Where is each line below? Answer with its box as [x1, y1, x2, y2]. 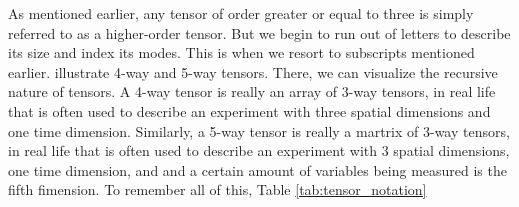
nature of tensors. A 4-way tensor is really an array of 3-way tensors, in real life [8, 81, 496, 102]
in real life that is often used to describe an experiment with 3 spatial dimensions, [8, 140, 510, 161]
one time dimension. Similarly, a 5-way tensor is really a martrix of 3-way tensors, [8, 120, 510, 141]
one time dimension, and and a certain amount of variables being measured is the [8, 159, 507, 180]
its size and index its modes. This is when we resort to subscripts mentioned [8, 42, 475, 63]
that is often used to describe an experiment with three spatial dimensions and [8, 100, 491, 121]
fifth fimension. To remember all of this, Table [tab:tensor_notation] [8, 179, 427, 200]
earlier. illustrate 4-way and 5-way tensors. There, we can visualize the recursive [8, 61, 498, 82]
